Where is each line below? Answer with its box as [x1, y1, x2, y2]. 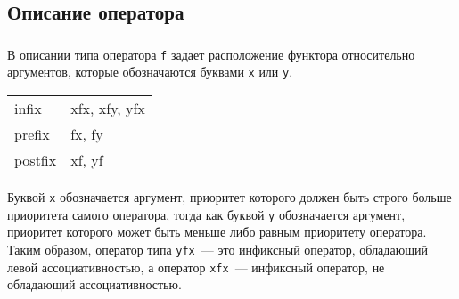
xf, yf [70, 149, 103, 171]
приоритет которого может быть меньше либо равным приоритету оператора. [7, 222, 427, 241]
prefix [14, 124, 50, 145]
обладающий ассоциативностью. [7, 275, 182, 294]
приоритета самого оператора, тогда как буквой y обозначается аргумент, [7, 205, 406, 223]
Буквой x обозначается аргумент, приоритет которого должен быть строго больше [7, 188, 452, 206]
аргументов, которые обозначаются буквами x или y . [7, 62, 293, 81]
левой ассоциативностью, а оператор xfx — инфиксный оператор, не [7, 257, 385, 276]
